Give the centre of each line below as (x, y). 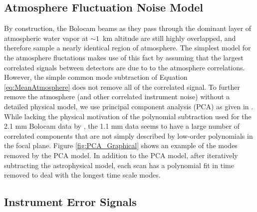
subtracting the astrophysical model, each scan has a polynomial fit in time (119, 165)
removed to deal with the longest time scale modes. (82, 175)
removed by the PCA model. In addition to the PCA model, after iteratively (121, 155)
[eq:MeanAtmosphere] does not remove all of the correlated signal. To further (122, 87)
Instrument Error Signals (70, 202)
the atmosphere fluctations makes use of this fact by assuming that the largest (124, 57)
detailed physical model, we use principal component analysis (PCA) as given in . (129, 106)
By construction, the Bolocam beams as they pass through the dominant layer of (128, 28)
